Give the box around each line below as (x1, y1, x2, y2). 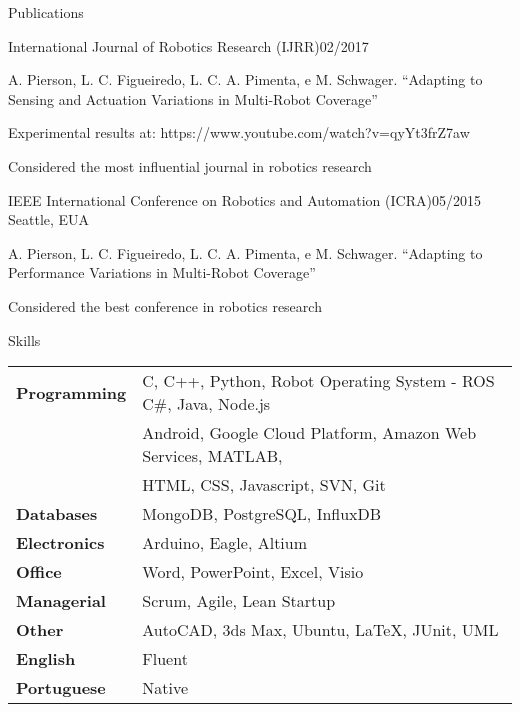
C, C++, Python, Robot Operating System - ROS (142, 369, 495, 393)
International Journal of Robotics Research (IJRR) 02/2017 (8, 35, 369, 56)
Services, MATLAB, (142, 444, 283, 468)
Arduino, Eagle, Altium (142, 531, 308, 555)
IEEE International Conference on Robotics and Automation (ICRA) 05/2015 (8, 189, 481, 210)
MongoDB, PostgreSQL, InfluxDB (142, 502, 382, 526)
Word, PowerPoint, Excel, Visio (142, 560, 364, 584)
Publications (8, 2, 84, 22)
